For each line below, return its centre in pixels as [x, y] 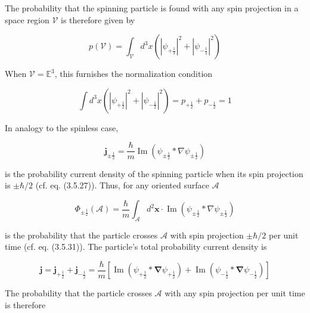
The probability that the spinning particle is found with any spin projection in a [152, 8]
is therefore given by [98, 19]
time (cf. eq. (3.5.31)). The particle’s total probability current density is [136, 247]
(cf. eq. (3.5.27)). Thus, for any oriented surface [122, 185]
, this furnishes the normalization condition [134, 74]
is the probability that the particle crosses [81, 235]
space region [27, 19]
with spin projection [207, 235]
